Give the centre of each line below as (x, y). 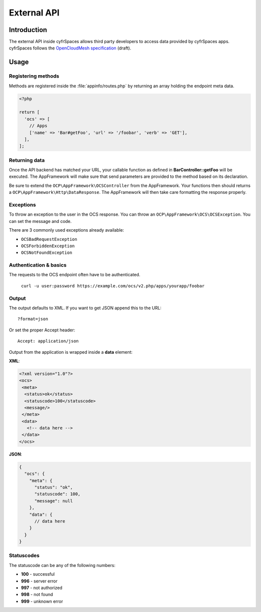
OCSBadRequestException (49, 239)
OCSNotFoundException (47, 253)
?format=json (33, 319)
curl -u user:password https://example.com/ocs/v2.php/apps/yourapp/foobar (113, 286)
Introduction (28, 30)
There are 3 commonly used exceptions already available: (66, 230)
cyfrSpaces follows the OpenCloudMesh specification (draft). (70, 48)
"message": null (54, 501)
